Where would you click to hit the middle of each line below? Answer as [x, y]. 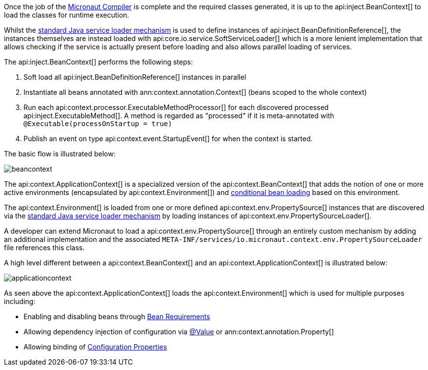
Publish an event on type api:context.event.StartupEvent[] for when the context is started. [168, 139]
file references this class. [44, 248]
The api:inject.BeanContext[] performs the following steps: [98, 62]
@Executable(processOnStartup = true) [98, 124]
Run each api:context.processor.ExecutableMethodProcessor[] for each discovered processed [176, 107]
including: [20, 301]
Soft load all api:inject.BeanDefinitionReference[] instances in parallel [135, 77]
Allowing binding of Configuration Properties [95, 347]
